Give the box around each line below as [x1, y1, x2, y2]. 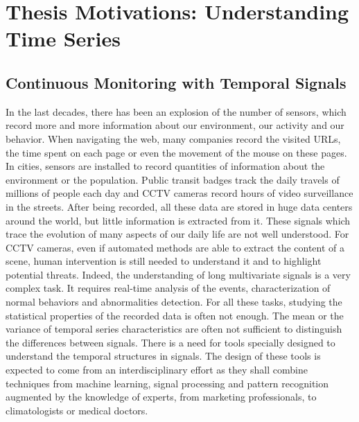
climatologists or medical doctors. [6, 403, 148, 417]
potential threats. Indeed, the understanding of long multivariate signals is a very [6, 267, 351, 281]
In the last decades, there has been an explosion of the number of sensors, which [6, 104, 347, 118]
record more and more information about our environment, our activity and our [6, 118, 344, 132]
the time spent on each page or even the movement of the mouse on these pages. [6, 145, 347, 159]
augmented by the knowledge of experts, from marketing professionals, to [6, 389, 317, 404]
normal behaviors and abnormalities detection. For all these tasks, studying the [6, 294, 342, 309]
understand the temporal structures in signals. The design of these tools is [6, 349, 321, 363]
